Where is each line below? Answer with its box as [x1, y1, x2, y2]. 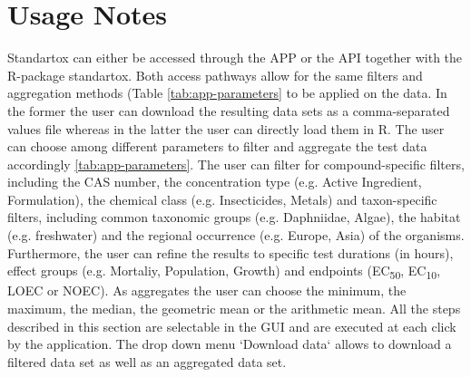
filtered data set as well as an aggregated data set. [7, 352, 287, 371]
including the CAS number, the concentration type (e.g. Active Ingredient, [7, 172, 422, 191]
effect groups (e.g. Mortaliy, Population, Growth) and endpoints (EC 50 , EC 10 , [7, 261, 441, 283]
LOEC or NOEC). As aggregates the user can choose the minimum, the [7, 281, 407, 300]
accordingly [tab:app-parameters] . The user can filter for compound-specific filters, [7, 154, 465, 173]
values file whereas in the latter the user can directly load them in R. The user [7, 119, 445, 138]
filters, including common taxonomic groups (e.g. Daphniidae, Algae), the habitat [7, 208, 461, 227]
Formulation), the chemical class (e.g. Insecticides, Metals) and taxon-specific [7, 189, 437, 208]
